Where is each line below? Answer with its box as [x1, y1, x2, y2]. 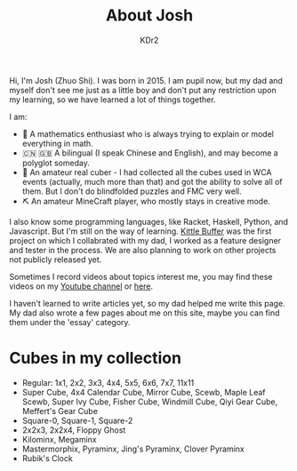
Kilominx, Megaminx [21, 434, 97, 444]
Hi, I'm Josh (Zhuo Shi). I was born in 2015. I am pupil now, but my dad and [9, 75, 283, 85]
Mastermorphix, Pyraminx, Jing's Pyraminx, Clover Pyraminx [21, 443, 245, 454]
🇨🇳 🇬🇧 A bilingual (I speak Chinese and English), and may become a [21, 148, 278, 158]
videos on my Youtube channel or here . [9, 281, 154, 291]
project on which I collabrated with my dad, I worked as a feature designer [9, 235, 282, 245]
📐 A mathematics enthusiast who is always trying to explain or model [21, 128, 274, 139]
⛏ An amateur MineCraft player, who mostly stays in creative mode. [21, 196, 271, 206]
